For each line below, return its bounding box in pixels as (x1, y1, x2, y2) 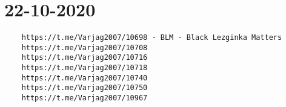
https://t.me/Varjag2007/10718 (21, 63, 148, 73)
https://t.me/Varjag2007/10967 (21, 94, 148, 103)
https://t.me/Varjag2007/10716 (21, 53, 148, 62)
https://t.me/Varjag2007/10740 (21, 73, 148, 82)
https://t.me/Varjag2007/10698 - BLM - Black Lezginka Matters (21, 33, 282, 42)
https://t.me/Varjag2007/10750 (21, 83, 148, 92)
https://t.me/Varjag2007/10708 (21, 43, 148, 52)
